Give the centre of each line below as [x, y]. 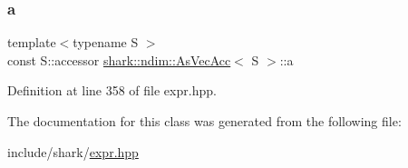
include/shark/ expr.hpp [73, 151]
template [32, 42]
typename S [106, 42]
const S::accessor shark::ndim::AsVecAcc [119, 59]
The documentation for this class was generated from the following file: [204, 121]
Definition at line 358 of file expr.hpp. [112, 90]
